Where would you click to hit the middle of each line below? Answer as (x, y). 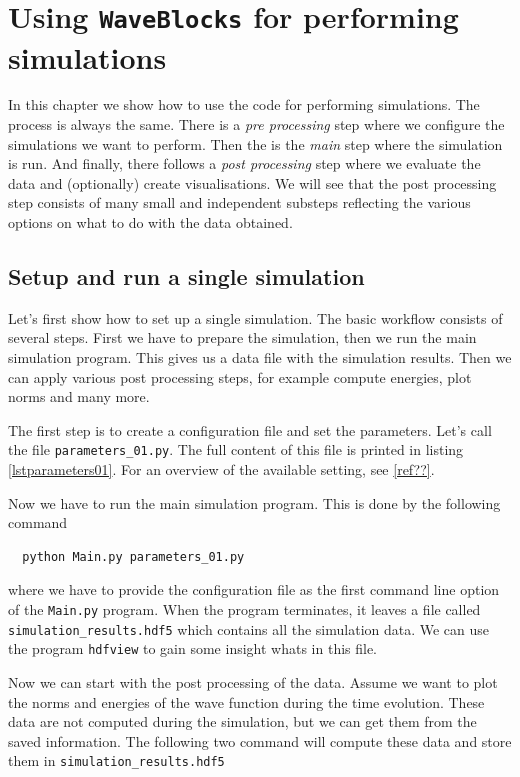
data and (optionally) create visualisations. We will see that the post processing (252, 182)
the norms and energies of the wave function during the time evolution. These (246, 701)
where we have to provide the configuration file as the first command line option (254, 589)
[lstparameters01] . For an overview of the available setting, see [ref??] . (221, 469)
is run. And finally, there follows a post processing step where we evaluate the (244, 163)
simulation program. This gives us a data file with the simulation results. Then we (260, 356)
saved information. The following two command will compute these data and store (260, 740)
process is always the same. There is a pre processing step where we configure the (256, 124)
